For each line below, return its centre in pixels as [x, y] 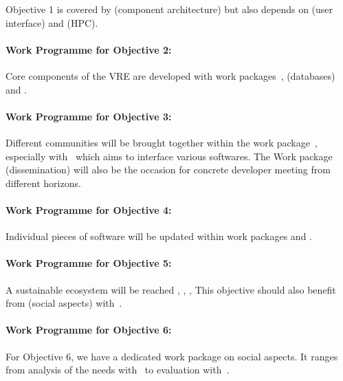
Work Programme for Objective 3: [89, 116]
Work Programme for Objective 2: [89, 49]
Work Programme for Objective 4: [89, 209]
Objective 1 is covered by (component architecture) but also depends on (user [169, 9]
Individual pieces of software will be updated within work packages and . [159, 236]
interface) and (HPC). [52, 22]
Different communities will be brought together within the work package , [162, 142]
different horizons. [43, 183]
